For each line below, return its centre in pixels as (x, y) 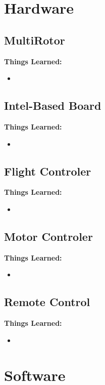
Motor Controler (48, 236)
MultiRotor (35, 40)
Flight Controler (48, 171)
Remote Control (47, 302)
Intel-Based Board (53, 105)
